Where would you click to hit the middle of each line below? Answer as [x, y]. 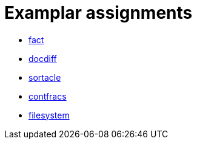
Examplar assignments [98, 13]
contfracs [48, 96]
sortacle [45, 77]
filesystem [49, 115]
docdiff [43, 58]
